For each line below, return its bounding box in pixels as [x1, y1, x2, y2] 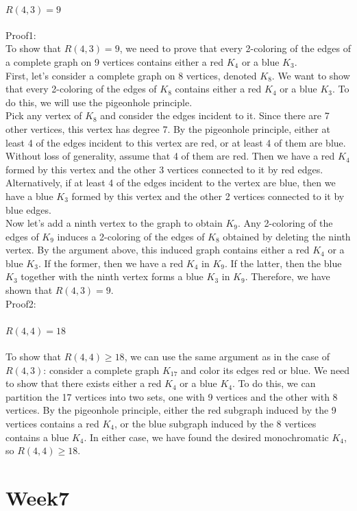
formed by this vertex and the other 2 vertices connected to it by [71, 188, 345, 203]
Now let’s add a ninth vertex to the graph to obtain [5, 216, 223, 230]
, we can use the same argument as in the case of [124, 349, 330, 364]
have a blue [5, 188, 53, 203]
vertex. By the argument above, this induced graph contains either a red [5, 242, 310, 257]
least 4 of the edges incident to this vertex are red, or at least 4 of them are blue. [5, 135, 346, 149]
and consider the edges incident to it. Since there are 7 [100, 108, 330, 123]
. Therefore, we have [245, 269, 330, 284]
